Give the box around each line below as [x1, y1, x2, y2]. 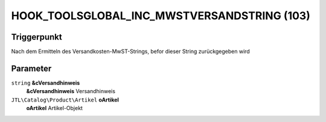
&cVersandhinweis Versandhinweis [26, 88, 116, 95]
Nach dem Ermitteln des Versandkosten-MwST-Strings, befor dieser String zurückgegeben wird [11, 48, 250, 55]
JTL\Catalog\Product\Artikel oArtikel [11, 96, 119, 103]
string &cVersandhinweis [11, 79, 80, 87]
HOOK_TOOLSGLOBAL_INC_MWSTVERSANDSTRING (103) [11, 9, 310, 22]
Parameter [11, 63, 52, 73]
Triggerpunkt [11, 32, 63, 42]
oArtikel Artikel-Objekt [26, 105, 83, 112]
